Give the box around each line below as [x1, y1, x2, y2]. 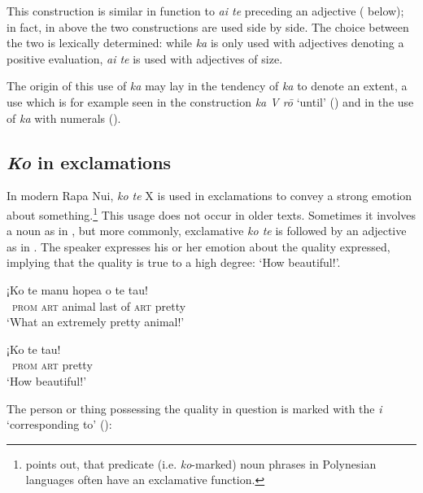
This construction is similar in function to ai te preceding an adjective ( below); [7, 2, 404, 19]
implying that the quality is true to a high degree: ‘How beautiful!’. [7, 254, 341, 271]
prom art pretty [12, 356, 93, 373]
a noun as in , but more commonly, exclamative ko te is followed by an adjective [7, 222, 407, 239]
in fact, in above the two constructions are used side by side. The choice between [7, 18, 409, 35]
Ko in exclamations [7, 149, 172, 174]
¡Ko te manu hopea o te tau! [7, 281, 148, 298]
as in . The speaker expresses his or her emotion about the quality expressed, [7, 238, 390, 255]
